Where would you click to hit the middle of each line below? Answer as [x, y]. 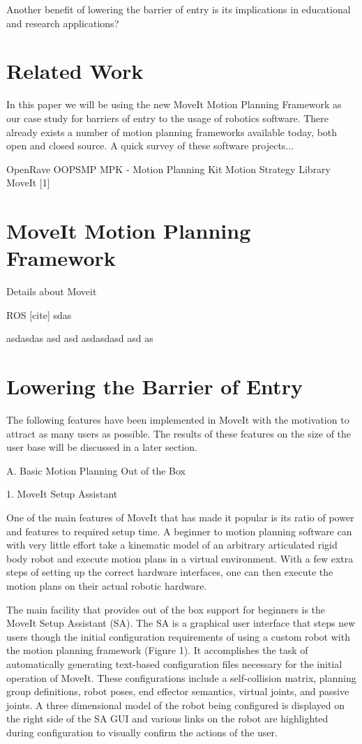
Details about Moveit [52, 291]
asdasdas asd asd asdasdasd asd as [80, 338]
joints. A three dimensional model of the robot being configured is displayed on [176, 705]
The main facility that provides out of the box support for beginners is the [166, 609]
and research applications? [63, 23]
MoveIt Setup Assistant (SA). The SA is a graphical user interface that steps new [181, 623]
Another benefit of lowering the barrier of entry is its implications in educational [179, 9]
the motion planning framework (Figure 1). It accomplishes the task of [157, 650]
